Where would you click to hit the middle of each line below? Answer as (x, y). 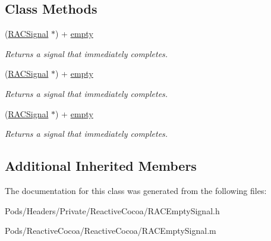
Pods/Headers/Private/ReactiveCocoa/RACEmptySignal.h (112, 210)
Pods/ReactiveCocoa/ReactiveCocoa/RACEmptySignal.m (111, 231)
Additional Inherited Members (101, 166)
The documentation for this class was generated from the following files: (136, 190)
